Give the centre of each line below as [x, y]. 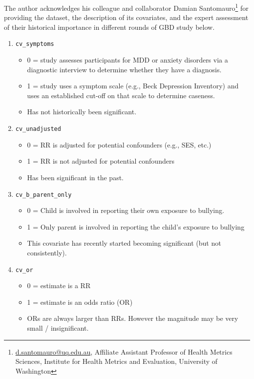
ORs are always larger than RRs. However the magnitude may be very [133, 318]
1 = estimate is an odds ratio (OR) [80, 302]
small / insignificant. [58, 327]
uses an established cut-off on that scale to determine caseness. [121, 95]
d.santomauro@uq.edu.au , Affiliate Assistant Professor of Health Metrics [124, 351]
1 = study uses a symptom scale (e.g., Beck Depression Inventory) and [133, 86]
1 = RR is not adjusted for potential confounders [101, 161]
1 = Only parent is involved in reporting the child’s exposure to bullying [136, 226]
